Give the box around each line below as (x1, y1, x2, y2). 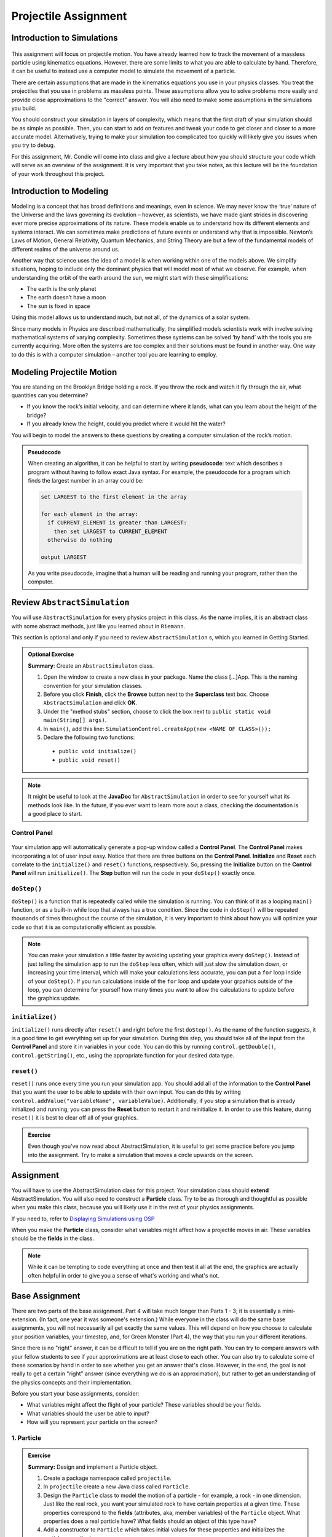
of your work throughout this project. (11, 170, 105, 178)
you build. (11, 105, 37, 112)
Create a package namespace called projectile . (43, 1474, 172, 1482)
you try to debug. (11, 141, 55, 149)
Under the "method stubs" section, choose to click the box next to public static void (43, 708, 271, 715)
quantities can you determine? (11, 392, 89, 399)
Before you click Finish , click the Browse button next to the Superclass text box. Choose (43, 690, 269, 698)
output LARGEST (41, 553, 87, 561)
